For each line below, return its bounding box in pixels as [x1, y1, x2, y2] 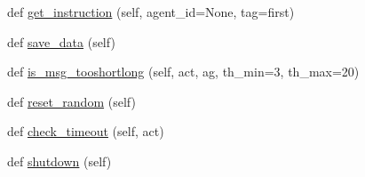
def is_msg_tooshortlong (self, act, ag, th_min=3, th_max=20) [7, 62, 360, 81]
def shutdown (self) [7, 151, 112, 170]
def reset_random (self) [7, 92, 136, 110]
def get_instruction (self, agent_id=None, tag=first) [7, 3, 295, 20]
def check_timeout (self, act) [7, 122, 164, 141]
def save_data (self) [7, 32, 115, 51]
